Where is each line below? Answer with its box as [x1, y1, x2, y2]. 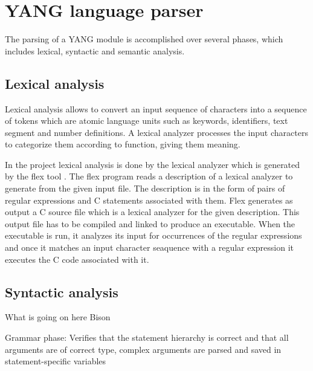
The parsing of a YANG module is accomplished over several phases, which [5, 33, 283, 45]
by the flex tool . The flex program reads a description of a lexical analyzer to [5, 170, 293, 182]
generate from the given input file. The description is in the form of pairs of [5, 182, 285, 195]
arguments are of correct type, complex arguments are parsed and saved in [5, 343, 282, 355]
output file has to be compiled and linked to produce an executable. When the [5, 217, 295, 230]
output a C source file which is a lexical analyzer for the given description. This [5, 205, 300, 218]
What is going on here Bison [5, 311, 111, 323]
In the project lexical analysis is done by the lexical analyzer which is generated [5, 158, 300, 170]
